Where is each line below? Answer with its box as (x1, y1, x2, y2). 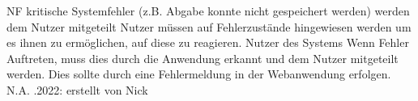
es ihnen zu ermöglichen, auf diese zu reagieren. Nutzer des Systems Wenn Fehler (6, 34, 409, 51)
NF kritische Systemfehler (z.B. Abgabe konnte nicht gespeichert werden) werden (6, 2, 410, 19)
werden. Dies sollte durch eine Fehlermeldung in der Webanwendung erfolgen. (6, 65, 391, 82)
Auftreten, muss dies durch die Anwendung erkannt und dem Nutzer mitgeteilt (6, 49, 399, 66)
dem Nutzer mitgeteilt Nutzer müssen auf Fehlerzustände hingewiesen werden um (6, 18, 412, 35)
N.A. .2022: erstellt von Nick (6, 81, 148, 98)
